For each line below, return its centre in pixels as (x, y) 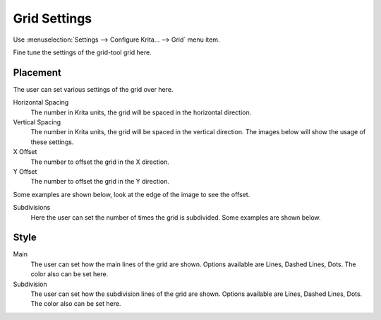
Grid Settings (53, 18)
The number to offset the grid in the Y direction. (100, 182)
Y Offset (25, 171)
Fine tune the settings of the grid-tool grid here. (82, 52)
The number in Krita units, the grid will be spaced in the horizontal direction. (141, 112)
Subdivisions (32, 208)
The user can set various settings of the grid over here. (93, 89)
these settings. (52, 142)
